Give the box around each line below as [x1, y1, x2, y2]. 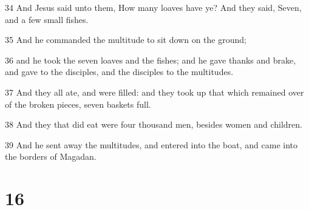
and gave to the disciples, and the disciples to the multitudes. [5, 65, 234, 78]
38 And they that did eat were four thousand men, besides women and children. [5, 118, 302, 131]
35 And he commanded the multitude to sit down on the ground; [5, 33, 246, 46]
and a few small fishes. [5, 13, 89, 25]
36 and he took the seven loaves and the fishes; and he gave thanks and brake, [5, 53, 296, 66]
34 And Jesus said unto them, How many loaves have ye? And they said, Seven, [5, 1, 302, 13]
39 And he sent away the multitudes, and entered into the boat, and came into [5, 138, 298, 151]
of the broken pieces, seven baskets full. [5, 97, 151, 110]
